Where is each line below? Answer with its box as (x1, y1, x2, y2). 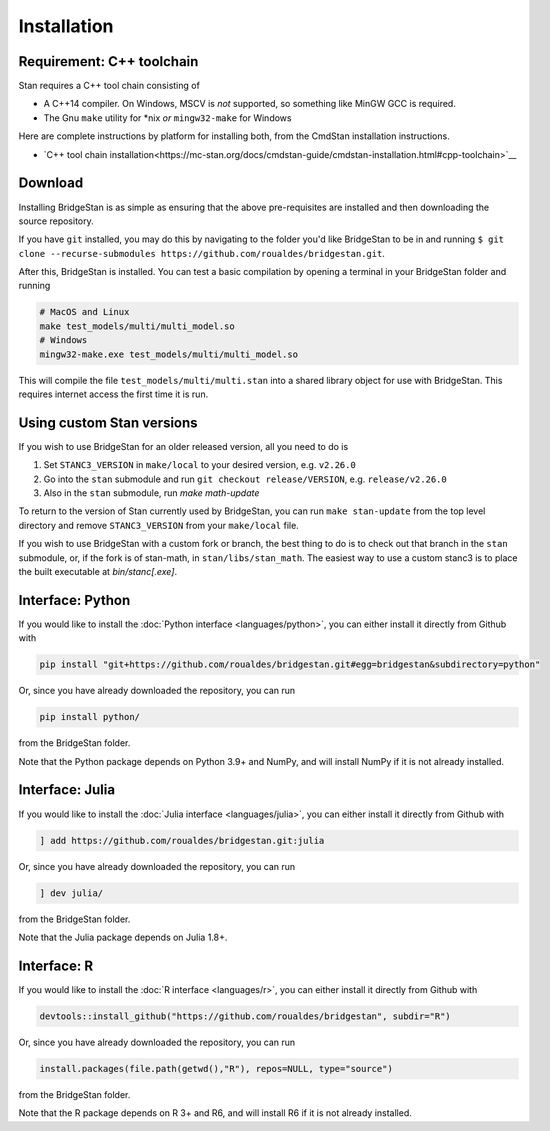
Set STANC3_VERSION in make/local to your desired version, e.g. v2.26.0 (43, 459, 357, 471)
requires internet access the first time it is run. (18, 388, 209, 400)
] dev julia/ (39, 887, 104, 899)
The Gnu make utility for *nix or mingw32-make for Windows (43, 111, 292, 124)
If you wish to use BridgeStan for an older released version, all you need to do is (18, 440, 349, 452)
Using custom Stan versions (18, 414, 199, 431)
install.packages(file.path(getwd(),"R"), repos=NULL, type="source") (39, 1063, 394, 1074)
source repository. (18, 215, 94, 227)
